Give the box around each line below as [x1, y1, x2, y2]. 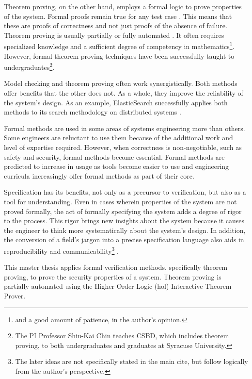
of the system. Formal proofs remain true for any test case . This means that [4, 11, 232, 21]
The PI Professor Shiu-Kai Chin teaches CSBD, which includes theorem [15, 330, 229, 341]
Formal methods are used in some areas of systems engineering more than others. [4, 123, 245, 133]
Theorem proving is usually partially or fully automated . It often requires [4, 30, 224, 40]
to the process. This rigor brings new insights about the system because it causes [4, 215, 245, 226]
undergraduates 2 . [4, 61, 55, 72]
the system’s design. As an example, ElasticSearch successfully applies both [4, 97, 228, 107]
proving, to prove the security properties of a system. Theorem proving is [4, 271, 221, 281]
